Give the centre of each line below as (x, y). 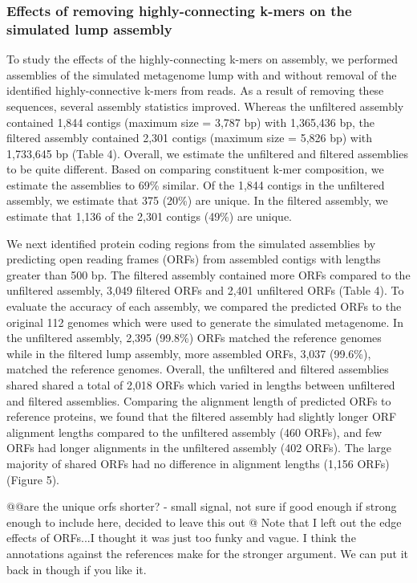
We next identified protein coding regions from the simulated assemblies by (191, 243)
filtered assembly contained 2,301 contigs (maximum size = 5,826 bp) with (190, 138)
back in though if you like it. (77, 569)
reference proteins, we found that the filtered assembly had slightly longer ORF (202, 416)
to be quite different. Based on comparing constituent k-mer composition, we (195, 169)
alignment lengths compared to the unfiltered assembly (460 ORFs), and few (194, 432)
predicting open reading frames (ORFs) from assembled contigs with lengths (194, 259)
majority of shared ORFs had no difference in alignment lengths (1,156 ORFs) (198, 463)
